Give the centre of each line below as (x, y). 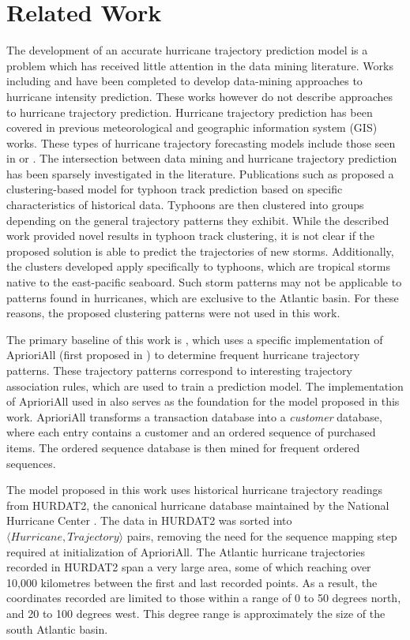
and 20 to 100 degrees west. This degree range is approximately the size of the (196, 613)
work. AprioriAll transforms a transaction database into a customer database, (194, 416)
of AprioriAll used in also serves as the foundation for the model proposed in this (203, 401)
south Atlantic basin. (57, 629)
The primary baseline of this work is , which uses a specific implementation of (195, 339)
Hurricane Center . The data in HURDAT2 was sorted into (149, 520)
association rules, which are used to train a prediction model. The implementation (205, 385)
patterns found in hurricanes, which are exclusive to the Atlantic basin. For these (203, 297)
